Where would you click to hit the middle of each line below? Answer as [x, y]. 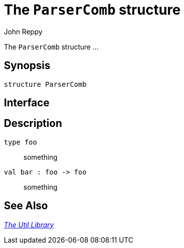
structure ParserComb [45, 84]
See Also [26, 206]
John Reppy [23, 31]
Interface [27, 103]
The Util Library [29, 224]
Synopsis [27, 66]
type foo [21, 142]
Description [33, 124]
